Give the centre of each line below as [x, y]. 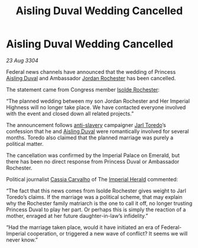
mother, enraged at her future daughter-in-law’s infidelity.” [77, 216]
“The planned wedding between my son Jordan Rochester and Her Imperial [98, 101]
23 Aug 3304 [22, 60]
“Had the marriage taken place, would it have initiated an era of [83, 227]
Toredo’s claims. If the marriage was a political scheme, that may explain [94, 197]
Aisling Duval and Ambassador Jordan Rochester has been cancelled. [91, 78]
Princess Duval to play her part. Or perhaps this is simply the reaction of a [96, 209]
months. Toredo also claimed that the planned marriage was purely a [90, 138]
